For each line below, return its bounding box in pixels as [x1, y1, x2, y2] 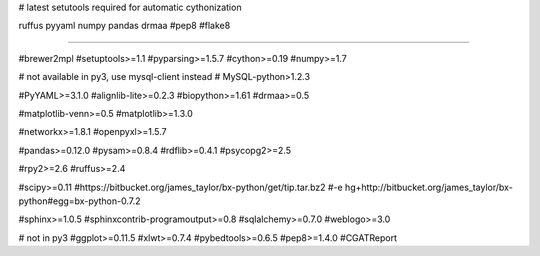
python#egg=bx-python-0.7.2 [18, 195, 141, 207]
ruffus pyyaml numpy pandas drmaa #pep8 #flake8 [18, 20, 231, 32]
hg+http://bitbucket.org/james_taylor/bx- [345, 181, 514, 193]
